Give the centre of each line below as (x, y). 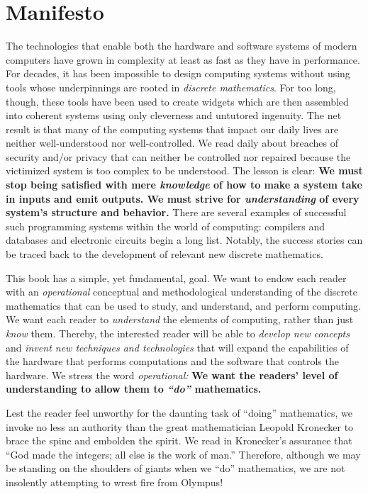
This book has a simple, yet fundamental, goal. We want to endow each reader (176, 277)
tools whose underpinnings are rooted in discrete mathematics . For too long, (171, 87)
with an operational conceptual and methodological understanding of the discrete (182, 292)
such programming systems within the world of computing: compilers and (166, 226)
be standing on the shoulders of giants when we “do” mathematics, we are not (175, 468)
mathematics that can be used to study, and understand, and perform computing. (183, 305)
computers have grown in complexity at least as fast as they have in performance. (183, 59)
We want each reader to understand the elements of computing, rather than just (180, 319)
